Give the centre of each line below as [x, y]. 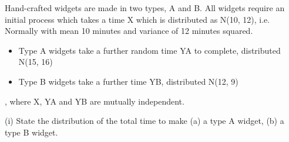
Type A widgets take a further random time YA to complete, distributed [149, 50]
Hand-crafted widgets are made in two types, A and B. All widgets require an [145, 8]
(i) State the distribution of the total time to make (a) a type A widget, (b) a [144, 121]
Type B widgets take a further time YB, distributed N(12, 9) [128, 81]
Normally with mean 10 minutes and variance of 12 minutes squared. [129, 31]
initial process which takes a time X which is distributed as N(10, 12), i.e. [137, 19]
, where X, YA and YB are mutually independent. [95, 101]
